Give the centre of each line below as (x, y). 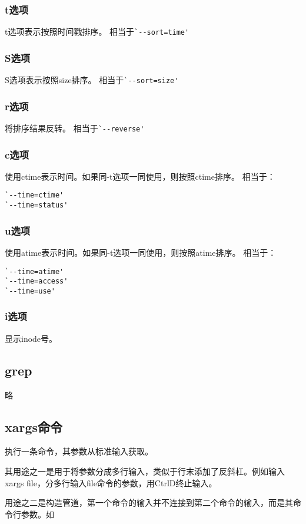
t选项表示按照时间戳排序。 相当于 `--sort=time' (97, 32)
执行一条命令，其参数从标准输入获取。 (79, 451)
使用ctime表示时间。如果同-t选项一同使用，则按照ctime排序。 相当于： (140, 176)
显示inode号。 (31, 338)
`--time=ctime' (34, 195)
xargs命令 (34, 426)
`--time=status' (36, 205)
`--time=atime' (34, 271)
